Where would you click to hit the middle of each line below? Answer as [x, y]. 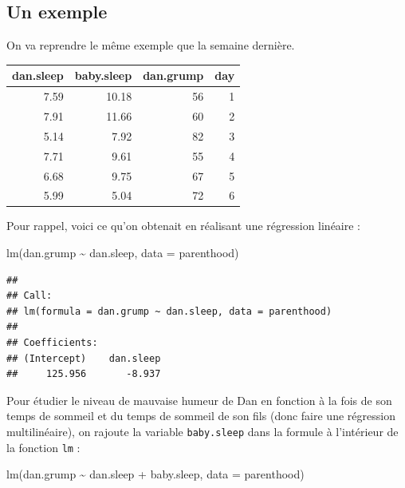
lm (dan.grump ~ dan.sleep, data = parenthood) [123, 253]
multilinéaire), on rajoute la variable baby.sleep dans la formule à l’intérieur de [202, 431]
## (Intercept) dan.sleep [84, 358]
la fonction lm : [43, 447]
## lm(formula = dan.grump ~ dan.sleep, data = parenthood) [169, 311]
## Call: [29, 296]
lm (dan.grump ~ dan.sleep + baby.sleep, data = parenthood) [155, 474]
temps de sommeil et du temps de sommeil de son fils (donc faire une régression [201, 416]
